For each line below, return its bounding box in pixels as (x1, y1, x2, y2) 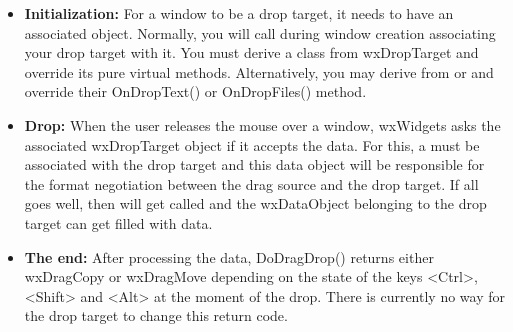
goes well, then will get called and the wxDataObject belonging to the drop (24, 193, 487, 214)
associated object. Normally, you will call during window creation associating (24, 22, 496, 43)
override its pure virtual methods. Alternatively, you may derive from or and (24, 61, 494, 82)
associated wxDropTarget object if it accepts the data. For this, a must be (24, 134, 480, 155)
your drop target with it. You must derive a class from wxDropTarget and (24, 42, 479, 63)
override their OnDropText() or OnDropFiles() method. (24, 81, 367, 102)
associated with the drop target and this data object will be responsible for (24, 154, 485, 175)
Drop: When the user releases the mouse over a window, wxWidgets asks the (24, 114, 501, 135)
